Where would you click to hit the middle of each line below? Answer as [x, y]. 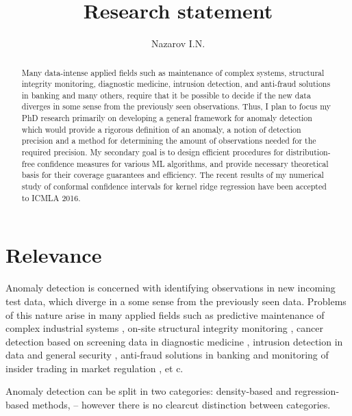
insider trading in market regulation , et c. [95, 368]
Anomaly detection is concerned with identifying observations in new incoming [171, 288]
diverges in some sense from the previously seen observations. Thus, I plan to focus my [176, 106]
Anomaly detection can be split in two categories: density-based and [149, 391]
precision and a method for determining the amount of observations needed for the [169, 141]
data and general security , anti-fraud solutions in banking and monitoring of [167, 355]
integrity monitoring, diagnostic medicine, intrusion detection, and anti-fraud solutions [176, 84]
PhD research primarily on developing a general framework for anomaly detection [167, 118]
